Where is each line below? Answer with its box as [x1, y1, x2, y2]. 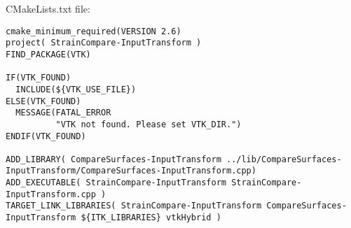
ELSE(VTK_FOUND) [6, 96, 81, 106]
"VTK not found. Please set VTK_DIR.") [55, 119, 242, 129]
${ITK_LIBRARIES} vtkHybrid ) [81, 213, 221, 223]
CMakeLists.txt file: [6, 1, 90, 15]
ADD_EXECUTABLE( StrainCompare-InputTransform [6, 178, 226, 188]
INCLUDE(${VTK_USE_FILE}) [15, 84, 137, 94]
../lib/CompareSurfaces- [226, 154, 342, 164]
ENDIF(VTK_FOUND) [6, 131, 86, 141]
